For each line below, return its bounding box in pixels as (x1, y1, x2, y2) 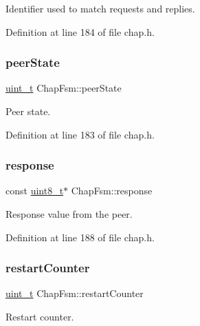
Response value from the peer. (5, 207, 133, 221)
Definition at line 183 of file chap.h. (5, 127, 155, 141)
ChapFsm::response (71, 183, 153, 198)
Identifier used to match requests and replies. (5, 1, 195, 15)
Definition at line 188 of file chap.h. (5, 230, 155, 244)
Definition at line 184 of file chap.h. (5, 24, 155, 39)
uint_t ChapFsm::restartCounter (5, 286, 144, 300)
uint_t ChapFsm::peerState (5, 81, 122, 95)
